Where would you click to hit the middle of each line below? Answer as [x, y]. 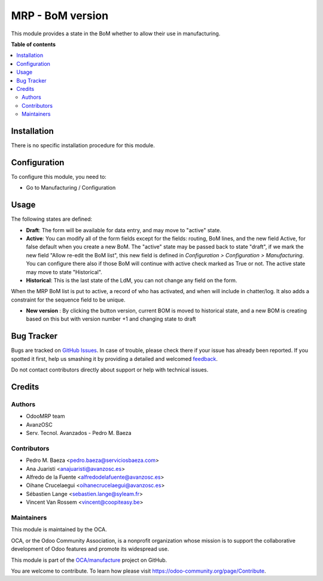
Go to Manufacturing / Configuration [71, 188]
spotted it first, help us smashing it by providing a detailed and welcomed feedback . [115, 358]
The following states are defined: [52, 219]
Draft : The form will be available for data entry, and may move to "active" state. [124, 230]
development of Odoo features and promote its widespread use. [90, 549]
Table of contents [33, 44]
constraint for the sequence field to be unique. [68, 300]
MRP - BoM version [60, 16]
